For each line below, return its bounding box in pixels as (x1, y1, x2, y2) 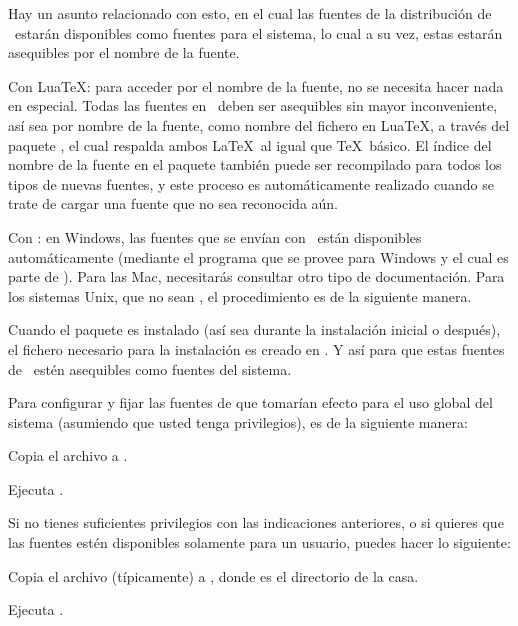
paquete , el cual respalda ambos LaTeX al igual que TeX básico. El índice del (8, 134, 492, 155)
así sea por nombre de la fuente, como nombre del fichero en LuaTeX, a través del (8, 114, 510, 135)
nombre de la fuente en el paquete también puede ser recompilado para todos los (8, 154, 502, 175)
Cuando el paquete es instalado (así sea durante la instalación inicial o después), (8, 319, 501, 340)
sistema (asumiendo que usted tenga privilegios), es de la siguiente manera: (8, 411, 468, 432)
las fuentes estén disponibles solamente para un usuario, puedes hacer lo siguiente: (8, 532, 511, 553)
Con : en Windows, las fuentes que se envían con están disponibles (8, 226, 422, 247)
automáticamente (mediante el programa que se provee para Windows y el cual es (8, 246, 509, 267)
